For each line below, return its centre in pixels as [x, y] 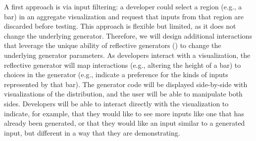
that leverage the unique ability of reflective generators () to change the [113, 45]
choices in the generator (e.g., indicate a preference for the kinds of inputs [116, 74]
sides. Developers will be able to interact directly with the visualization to [116, 103]
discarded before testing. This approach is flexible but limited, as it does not [120, 26]
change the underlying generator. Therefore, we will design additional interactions [128, 35]
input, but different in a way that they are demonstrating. [92, 132]
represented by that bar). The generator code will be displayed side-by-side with [126, 84]
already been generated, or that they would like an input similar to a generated [125, 123]
